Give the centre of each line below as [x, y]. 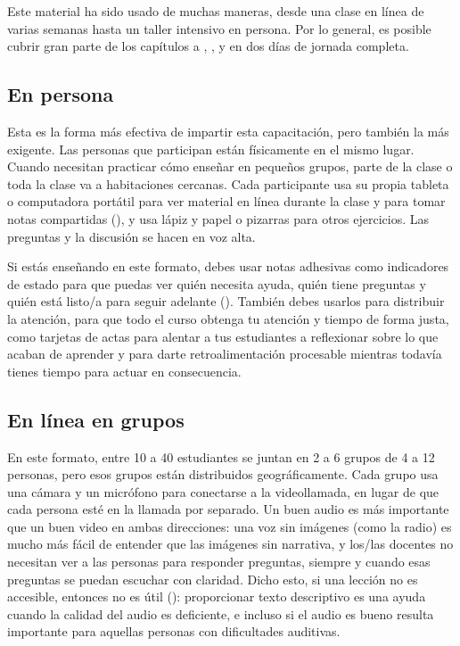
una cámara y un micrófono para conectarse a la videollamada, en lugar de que [223, 491]
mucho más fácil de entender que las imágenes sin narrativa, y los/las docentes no [230, 544]
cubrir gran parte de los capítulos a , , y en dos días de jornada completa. [208, 46]
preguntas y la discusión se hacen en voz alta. [131, 236]
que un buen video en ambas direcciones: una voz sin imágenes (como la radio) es [230, 526]
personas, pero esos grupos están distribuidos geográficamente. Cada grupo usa [223, 474]
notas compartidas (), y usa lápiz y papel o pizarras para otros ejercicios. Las [218, 218]
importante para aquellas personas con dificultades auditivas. [174, 631]
